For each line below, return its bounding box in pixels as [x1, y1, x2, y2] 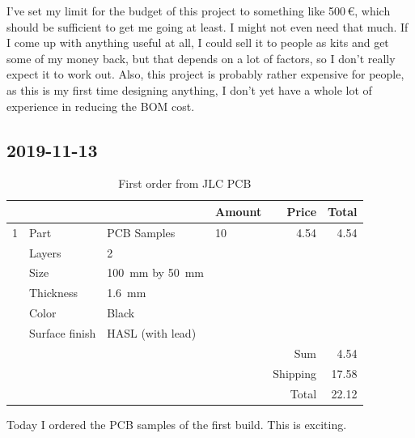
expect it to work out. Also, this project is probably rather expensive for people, [6, 66, 404, 83]
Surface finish [29, 325, 96, 342]
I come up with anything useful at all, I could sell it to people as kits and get [6, 34, 389, 51]
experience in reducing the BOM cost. [6, 97, 195, 114]
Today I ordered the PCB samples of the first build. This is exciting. [6, 415, 347, 432]
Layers [29, 244, 61, 261]
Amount [214, 202, 262, 219]
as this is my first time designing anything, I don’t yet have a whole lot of [6, 81, 372, 98]
